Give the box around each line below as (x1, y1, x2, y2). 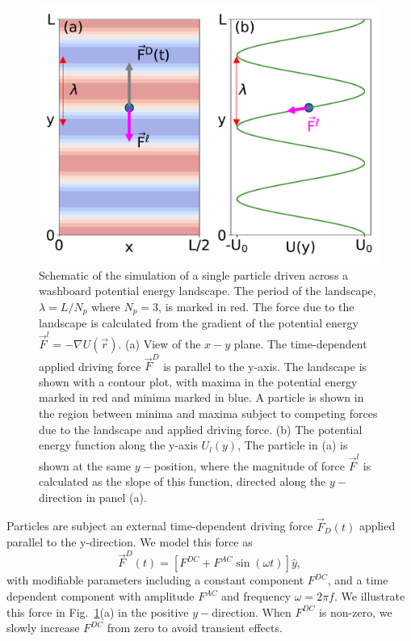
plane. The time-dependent (233, 335, 367, 352)
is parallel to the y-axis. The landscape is (163, 357, 367, 374)
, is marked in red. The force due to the (158, 297, 354, 314)
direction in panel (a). (39, 488, 147, 505)
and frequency (221, 588, 291, 605)
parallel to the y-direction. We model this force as (6, 533, 253, 550)
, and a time (327, 571, 388, 588)
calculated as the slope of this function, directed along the (39, 473, 326, 490)
